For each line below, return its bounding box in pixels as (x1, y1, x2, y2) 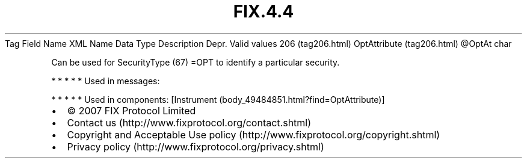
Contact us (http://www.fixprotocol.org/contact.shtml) (67, 116, 312, 129)
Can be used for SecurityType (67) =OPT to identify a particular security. (51, 57, 340, 67)
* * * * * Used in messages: (51, 75, 160, 86)
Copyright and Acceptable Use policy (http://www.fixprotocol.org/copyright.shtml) (67, 128, 440, 141)
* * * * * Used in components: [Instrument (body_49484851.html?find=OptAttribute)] (51, 94, 385, 105)
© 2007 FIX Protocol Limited (67, 104, 196, 117)
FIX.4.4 (233, 1, 294, 22)
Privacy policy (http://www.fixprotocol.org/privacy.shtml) (67, 140, 324, 153)
